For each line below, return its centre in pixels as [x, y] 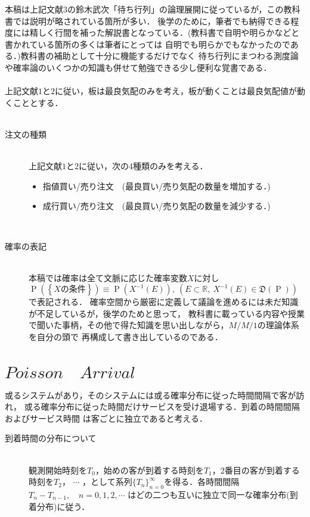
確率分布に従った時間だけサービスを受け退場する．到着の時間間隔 [170, 407]
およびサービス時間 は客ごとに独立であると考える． [106, 418]
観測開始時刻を [58, 470]
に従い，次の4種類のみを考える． [143, 166]
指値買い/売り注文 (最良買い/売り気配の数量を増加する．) [156, 186]
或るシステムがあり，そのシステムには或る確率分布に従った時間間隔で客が [151, 395]
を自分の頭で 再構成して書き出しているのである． [126, 337]
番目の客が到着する [262, 470]
